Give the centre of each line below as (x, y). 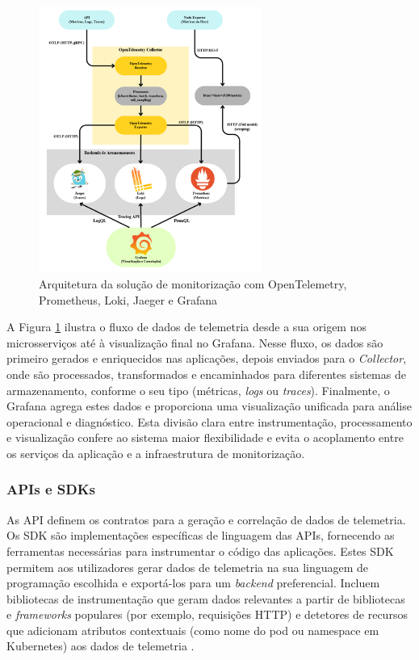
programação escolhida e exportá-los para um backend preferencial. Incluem (193, 583)
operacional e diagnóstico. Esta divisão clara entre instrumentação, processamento (209, 421)
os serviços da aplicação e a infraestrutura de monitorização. (156, 453)
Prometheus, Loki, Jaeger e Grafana (128, 299)
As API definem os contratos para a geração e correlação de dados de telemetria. (206, 519)
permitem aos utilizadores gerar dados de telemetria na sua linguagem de (188, 567)
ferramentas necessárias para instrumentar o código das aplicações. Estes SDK (200, 551)
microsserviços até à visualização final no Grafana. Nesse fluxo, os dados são (195, 342)
